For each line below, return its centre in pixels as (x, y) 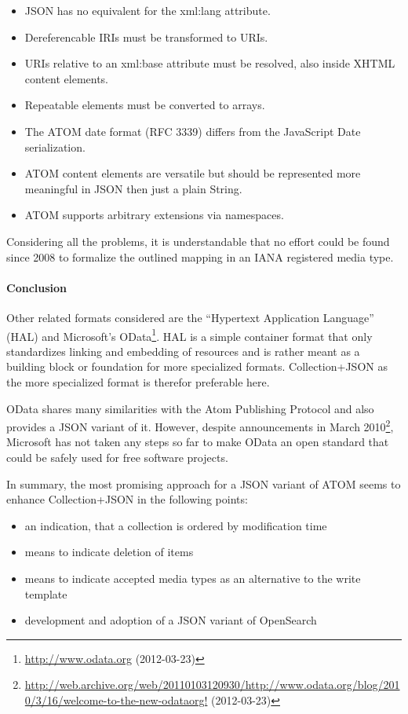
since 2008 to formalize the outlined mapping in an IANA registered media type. (200, 256)
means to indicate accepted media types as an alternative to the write (193, 578)
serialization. (55, 146)
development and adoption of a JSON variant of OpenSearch (171, 620)
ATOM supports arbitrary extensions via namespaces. (154, 215)
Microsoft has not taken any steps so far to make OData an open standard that (198, 442)
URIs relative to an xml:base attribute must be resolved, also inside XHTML (210, 63)
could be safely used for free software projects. (117, 457)
